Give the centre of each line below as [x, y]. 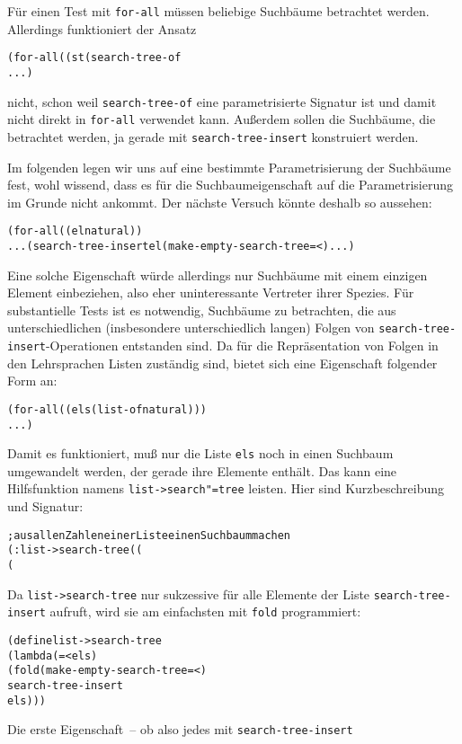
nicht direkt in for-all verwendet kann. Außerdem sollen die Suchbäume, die [222, 119]
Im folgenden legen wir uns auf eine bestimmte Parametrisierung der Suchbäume [229, 167]
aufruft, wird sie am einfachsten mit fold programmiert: [205, 611]
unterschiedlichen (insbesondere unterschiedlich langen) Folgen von [191, 328]
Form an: [32, 381]
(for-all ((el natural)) [75, 231]
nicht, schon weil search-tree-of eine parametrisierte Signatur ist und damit [222, 101]
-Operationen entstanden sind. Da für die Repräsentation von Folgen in [242, 345]
